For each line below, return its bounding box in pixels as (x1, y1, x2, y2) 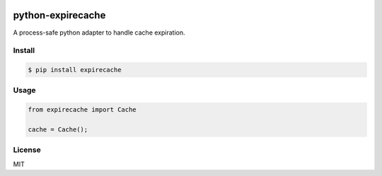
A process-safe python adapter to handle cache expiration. (13, 28, 185, 37)
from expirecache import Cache (28, 106, 137, 114)
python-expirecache (13, 9, 106, 21)
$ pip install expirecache (28, 66, 122, 74)
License (13, 145, 42, 155)
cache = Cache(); (28, 125, 88, 134)
